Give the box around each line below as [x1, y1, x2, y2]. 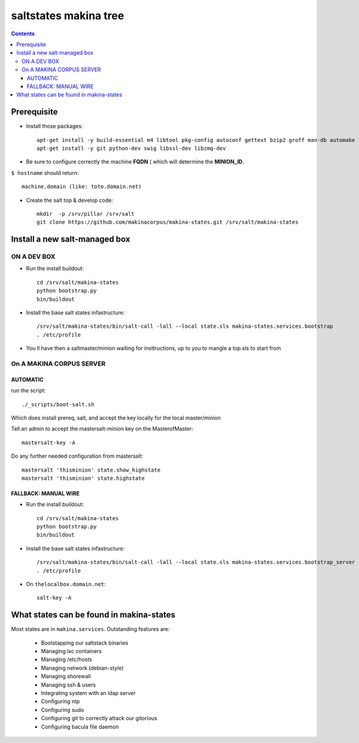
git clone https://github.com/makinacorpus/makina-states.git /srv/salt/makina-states [36, 219, 299, 226]
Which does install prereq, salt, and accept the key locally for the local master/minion [11, 414, 221, 421]
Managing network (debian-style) [41, 664, 124, 671]
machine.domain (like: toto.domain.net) [22, 183, 142, 190]
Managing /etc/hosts [41, 656, 93, 663]
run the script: [11, 387, 46, 394]
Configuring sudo [41, 706, 84, 713]
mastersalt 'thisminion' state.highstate [22, 475, 145, 482]
